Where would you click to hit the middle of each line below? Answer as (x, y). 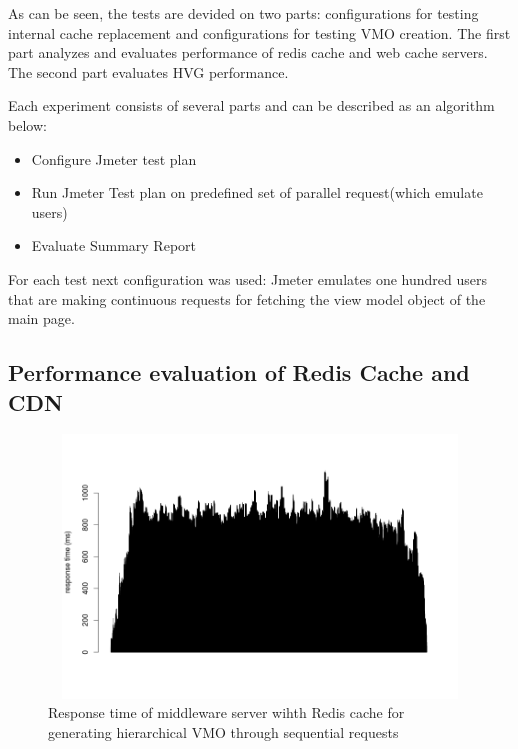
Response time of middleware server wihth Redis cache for (226, 712)
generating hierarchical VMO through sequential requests (223, 732)
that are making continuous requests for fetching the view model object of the (247, 298)
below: (27, 124)
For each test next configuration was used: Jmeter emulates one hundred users (247, 278)
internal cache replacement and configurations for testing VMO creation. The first (259, 32)
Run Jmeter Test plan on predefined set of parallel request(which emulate (257, 192)
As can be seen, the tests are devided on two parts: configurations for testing (243, 13)
